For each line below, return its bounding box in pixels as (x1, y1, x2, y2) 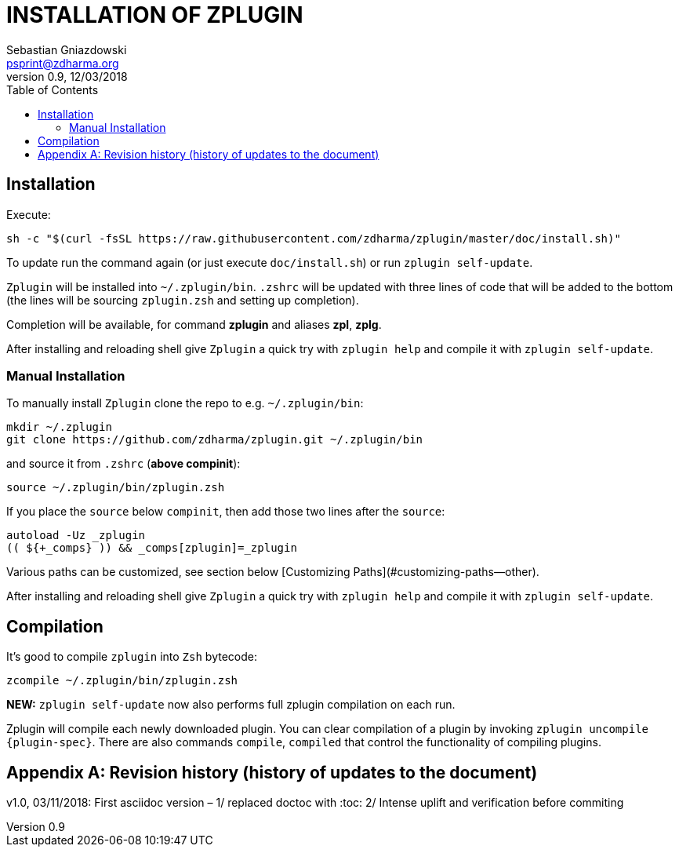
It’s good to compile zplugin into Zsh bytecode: (6, 650, 257, 664)
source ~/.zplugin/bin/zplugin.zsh (6, 481, 225, 494)
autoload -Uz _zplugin (6, 529, 146, 542)
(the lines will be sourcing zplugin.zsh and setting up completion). (6, 293, 359, 307)
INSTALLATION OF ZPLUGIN (6, 2, 303, 28)
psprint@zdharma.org (6, 56, 119, 70)
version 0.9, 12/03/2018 (6, 69, 128, 83)
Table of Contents (6, 82, 99, 97)
